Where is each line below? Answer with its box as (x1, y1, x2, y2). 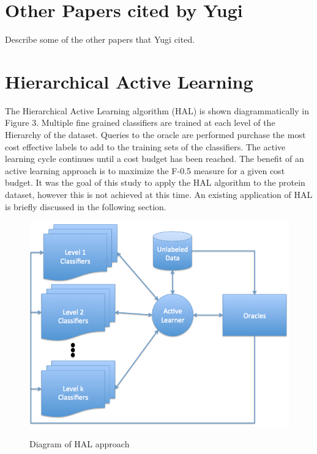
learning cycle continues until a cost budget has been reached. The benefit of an (5, 152, 304, 165)
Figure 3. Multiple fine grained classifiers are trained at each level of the (5, 116, 275, 129)
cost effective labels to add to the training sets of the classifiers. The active (5, 140, 286, 153)
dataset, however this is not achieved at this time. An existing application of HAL (5, 188, 313, 200)
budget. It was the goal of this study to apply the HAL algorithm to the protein (5, 176, 305, 189)
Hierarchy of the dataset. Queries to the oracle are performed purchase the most (5, 128, 306, 141)
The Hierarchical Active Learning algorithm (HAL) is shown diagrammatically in (5, 104, 309, 117)
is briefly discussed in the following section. (5, 200, 166, 213)
